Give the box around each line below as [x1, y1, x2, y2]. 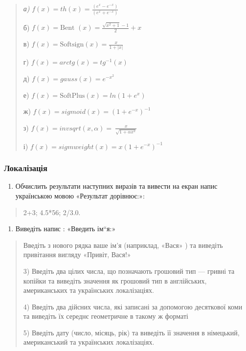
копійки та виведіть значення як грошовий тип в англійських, [23, 275, 207, 285]
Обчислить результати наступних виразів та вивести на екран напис [15, 181, 218, 191]
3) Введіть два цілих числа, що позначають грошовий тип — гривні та [23, 265, 235, 276]
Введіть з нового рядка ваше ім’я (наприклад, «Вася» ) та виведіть [23, 240, 223, 250]
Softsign [60, 41, 84, 48]
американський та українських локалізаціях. [23, 337, 155, 347]
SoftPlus [60, 92, 85, 99]
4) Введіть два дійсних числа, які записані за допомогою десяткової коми [23, 301, 243, 311]
